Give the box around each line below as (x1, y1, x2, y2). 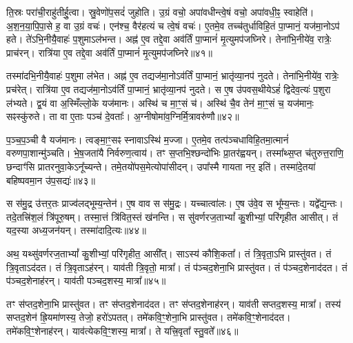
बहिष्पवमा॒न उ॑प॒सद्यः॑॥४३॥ (6, 173, 95, 187)
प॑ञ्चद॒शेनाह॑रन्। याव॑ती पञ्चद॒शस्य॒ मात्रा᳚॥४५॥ (6, 273, 166, 288)
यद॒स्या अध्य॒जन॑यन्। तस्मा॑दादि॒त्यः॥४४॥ (6, 223, 146, 237)
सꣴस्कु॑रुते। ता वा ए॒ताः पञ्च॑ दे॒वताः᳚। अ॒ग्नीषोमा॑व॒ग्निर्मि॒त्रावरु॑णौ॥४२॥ (6, 109, 239, 124)
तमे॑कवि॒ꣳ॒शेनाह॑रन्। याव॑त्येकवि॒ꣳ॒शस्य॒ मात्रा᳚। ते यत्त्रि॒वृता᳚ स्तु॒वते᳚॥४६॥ (6, 323, 239, 337)
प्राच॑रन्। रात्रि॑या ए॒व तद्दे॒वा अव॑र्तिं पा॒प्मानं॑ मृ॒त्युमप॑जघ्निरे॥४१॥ (6, 45, 213, 59)
